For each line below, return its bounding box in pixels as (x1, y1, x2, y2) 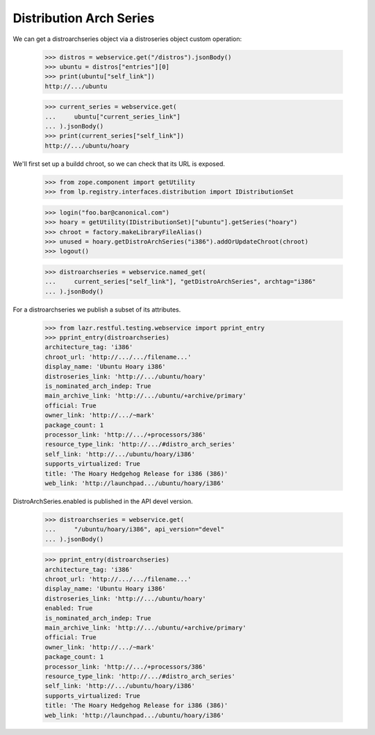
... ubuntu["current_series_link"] (44, 112, 181, 121)
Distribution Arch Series (12, 10, 155, 26)
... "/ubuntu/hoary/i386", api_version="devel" (44, 525, 225, 534)
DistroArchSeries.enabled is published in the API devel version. (12, 497, 194, 505)
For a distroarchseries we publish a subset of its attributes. (12, 305, 181, 314)
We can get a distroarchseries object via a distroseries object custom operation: (12, 35, 242, 43)
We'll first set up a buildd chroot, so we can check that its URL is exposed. (12, 160, 226, 168)
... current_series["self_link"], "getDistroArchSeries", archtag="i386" (44, 278, 316, 286)
